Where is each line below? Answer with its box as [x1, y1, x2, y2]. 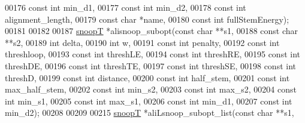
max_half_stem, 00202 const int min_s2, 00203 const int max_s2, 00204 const [5, 83, 297, 96]
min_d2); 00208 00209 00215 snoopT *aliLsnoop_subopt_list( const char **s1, [5, 106, 294, 119]
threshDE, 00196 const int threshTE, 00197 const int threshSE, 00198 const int [5, 59, 297, 72]
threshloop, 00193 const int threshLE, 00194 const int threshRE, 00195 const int [5, 48, 301, 60]
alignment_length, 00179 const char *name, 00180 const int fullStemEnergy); [5, 13, 289, 25]
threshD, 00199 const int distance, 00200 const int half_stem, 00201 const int [5, 71, 290, 84]
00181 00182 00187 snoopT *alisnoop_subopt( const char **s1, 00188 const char [5, 24, 298, 37]
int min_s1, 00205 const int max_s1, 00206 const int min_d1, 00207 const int [5, 94, 292, 107]
